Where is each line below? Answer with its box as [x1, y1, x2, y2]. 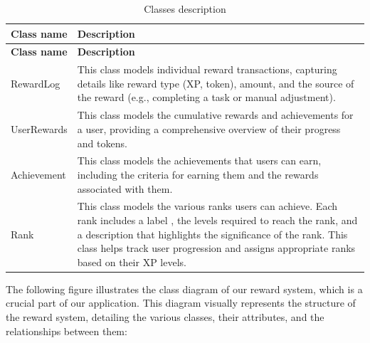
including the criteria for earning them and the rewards [77, 167, 319, 181]
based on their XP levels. [77, 254, 186, 269]
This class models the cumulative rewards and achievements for [77, 107, 354, 122]
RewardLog [11, 75, 60, 90]
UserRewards [11, 121, 68, 136]
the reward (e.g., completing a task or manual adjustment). [77, 90, 336, 105]
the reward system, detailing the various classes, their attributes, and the [6, 310, 324, 324]
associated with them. [77, 181, 173, 196]
